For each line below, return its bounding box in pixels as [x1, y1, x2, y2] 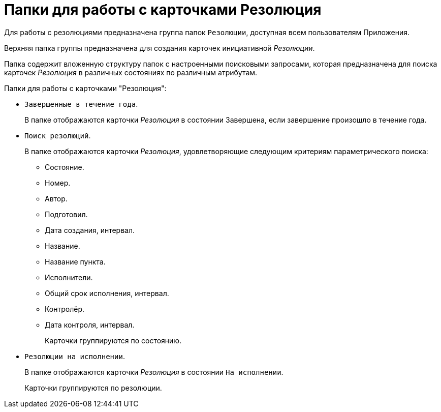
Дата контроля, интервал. [45, 320, 135, 329]
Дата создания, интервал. [45, 225, 135, 234]
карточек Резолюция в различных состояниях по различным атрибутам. [4, 68, 258, 77]
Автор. [45, 194, 68, 203]
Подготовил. [45, 210, 88, 219]
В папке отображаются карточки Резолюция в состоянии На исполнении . [24, 367, 283, 376]
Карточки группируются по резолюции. [24, 383, 162, 392]
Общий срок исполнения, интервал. [45, 288, 169, 298]
